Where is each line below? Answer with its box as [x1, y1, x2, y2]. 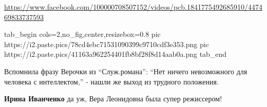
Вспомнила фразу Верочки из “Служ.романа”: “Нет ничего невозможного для [4, 66, 247, 76]
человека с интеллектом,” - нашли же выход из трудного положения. [4, 76, 219, 87]
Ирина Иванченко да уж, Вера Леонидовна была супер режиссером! [4, 93, 222, 104]
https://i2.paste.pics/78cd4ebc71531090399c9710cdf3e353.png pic [4, 38, 209, 49]
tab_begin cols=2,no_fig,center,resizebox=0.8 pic [4, 29, 161, 39]
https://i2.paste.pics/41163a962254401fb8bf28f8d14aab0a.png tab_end [4, 49, 227, 59]
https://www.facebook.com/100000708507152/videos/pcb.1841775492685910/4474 [4, 2, 263, 12]
